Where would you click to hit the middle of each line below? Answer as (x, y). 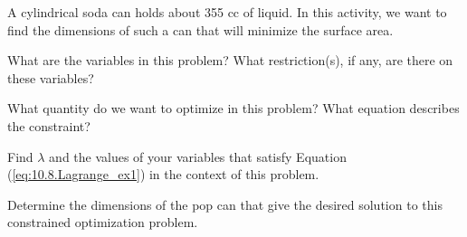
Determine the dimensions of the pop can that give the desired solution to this (225, 204)
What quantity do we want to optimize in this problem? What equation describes (233, 108)
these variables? (51, 77)
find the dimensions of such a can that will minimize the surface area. (200, 29)
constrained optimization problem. (103, 222)
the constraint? (49, 125)
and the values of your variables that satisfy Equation (198, 156)
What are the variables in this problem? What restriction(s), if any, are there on (230, 60)
